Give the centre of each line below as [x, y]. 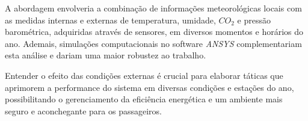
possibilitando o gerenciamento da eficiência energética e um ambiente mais [144, 99]
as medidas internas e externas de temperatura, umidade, [110, 20]
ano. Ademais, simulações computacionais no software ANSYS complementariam [153, 43]
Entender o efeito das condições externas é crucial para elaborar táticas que [144, 75]
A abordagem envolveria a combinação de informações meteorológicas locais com [153, 8]
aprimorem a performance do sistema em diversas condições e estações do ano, [149, 87]
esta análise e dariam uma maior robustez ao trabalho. [106, 55]
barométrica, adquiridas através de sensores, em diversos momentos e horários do [154, 32]
